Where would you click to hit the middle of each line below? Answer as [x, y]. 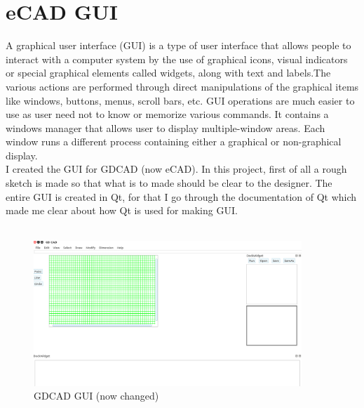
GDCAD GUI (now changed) [96, 396]
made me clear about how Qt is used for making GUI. [122, 210]
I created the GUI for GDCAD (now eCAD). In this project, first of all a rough [176, 169]
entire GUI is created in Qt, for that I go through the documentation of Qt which [181, 196]
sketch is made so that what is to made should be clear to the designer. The [169, 183]
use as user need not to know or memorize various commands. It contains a [167, 114]
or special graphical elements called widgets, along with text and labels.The [168, 73]
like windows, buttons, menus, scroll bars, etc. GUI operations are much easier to [180, 100]
